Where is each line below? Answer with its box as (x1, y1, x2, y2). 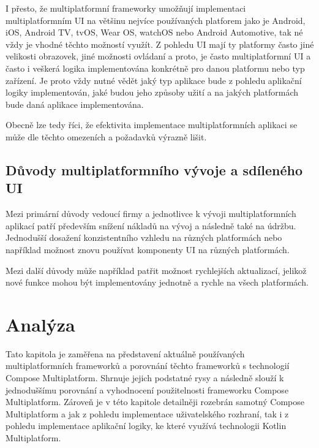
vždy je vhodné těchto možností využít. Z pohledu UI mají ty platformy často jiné (6, 37, 314, 50)
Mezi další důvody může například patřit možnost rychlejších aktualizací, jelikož (6, 264, 307, 276)
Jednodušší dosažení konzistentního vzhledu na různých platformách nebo (6, 231, 282, 244)
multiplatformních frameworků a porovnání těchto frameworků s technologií (6, 359, 290, 372)
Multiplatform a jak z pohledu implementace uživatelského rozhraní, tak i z (6, 407, 289, 420)
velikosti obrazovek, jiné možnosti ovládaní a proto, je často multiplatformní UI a (6, 50, 311, 63)
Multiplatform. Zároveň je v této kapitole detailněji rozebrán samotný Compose (6, 395, 304, 408)
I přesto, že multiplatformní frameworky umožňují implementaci (6, 2, 246, 14)
